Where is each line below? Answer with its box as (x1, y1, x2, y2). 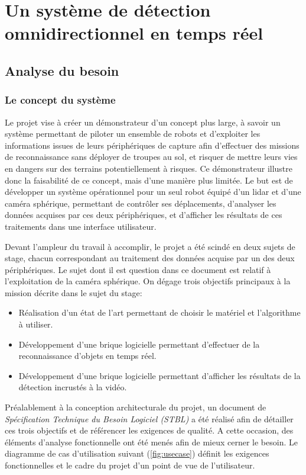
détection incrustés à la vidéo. (18, 381, 127, 393)
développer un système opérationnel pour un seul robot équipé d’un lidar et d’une (5, 185, 301, 198)
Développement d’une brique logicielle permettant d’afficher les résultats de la (18, 369, 301, 381)
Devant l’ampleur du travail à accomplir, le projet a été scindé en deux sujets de (5, 240, 295, 252)
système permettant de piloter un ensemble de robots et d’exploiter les (5, 127, 261, 140)
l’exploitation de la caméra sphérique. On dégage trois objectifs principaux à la (5, 275, 291, 287)
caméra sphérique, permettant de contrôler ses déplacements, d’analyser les (5, 197, 276, 209)
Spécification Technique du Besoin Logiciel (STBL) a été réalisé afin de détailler (5, 412, 294, 425)
